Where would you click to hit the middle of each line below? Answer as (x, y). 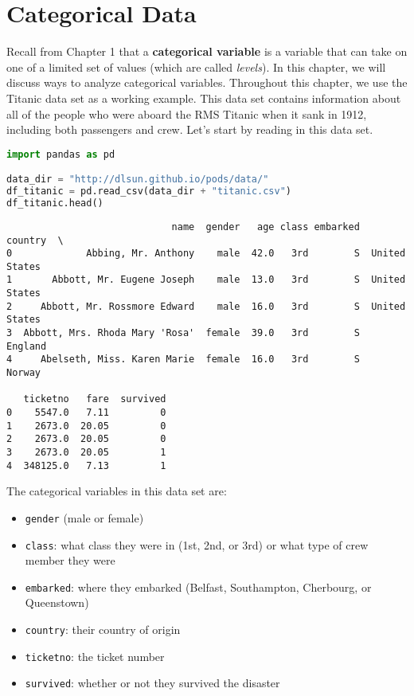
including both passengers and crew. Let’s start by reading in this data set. (190, 129)
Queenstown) (57, 602)
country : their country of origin (103, 630)
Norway (23, 373)
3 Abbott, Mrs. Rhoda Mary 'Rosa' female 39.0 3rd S (183, 333)
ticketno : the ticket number (95, 656)
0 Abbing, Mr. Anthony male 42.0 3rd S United (206, 254)
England (27, 346)
